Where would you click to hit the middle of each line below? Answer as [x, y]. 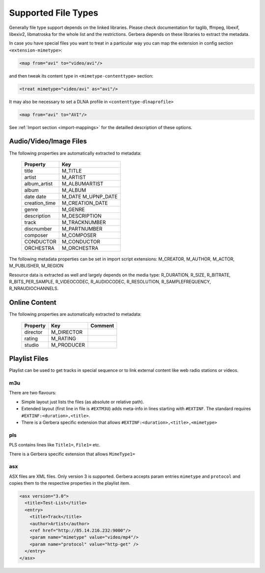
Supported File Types [53, 13]
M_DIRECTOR [67, 332]
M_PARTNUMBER [82, 229]
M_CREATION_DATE [85, 203]
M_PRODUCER [68, 345]
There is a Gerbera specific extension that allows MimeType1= [72, 454]
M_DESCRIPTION [81, 216]
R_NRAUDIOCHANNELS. [34, 288]
